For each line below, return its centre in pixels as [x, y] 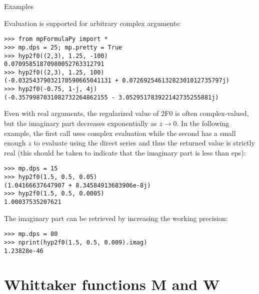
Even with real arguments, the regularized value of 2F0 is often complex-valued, [126, 113]
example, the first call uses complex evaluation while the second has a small [120, 133]
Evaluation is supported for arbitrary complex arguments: [92, 23]
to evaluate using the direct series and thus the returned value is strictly [144, 143]
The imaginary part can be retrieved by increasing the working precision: [116, 218]
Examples [19, 6]
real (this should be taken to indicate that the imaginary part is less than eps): [125, 152]
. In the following [203, 123]
